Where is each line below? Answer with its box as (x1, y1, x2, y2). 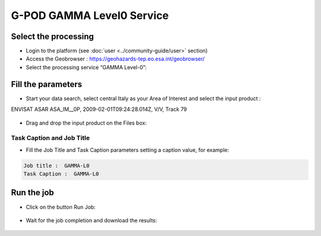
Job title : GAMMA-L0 (23, 162, 90, 169)
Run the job (11, 187, 55, 198)
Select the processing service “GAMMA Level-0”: (26, 63, 147, 71)
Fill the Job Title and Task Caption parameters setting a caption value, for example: (26, 146, 229, 154)
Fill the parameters (11, 79, 83, 89)
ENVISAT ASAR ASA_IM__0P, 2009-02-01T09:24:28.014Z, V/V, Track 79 (11, 106, 187, 113)
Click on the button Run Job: (26, 203, 96, 211)
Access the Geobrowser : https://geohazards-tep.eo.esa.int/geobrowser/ (26, 55, 205, 62)
